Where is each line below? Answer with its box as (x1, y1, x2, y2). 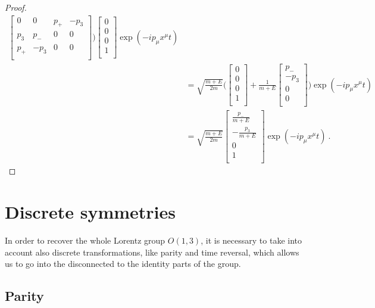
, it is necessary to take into (201, 234, 302, 247)
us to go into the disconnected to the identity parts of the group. (5, 257, 241, 270)
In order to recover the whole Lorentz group (5, 234, 165, 247)
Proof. (5, 1, 27, 13)
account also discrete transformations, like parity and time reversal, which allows (5, 245, 299, 258)
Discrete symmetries (5, 200, 176, 224)
